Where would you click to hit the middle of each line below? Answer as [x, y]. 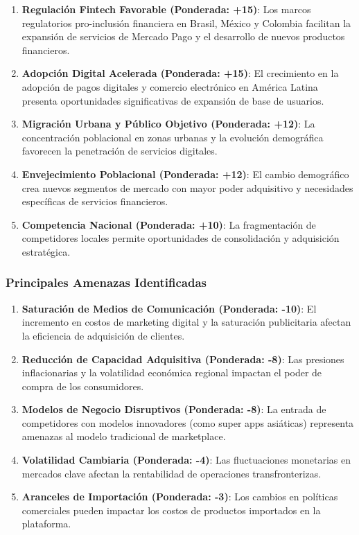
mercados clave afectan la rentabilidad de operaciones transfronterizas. [172, 473]
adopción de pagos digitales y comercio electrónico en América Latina [170, 86]
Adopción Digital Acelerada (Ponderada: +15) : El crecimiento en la [180, 73]
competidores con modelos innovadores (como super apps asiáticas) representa [188, 422]
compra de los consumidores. [83, 386]
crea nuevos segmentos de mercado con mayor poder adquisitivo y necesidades [187, 187]
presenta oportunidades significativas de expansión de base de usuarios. [173, 100]
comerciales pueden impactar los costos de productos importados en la [171, 510]
